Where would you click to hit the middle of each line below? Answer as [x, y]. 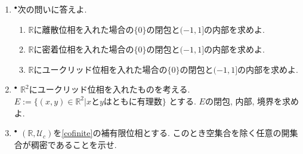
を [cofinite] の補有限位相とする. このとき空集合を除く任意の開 [171, 133]
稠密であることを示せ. [74, 144]
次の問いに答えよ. [52, 9]
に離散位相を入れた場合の [84, 29]
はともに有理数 [133, 102]
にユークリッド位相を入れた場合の [101, 69]
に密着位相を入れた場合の [84, 49]
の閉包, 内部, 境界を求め [252, 101]
